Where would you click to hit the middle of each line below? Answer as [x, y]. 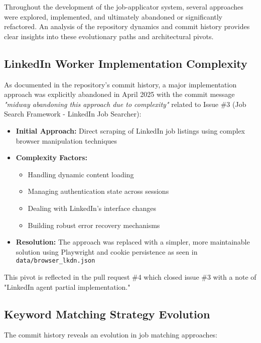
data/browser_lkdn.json [55, 261]
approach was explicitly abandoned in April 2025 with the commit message [119, 94]
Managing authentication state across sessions [98, 191]
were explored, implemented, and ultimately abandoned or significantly [113, 16]
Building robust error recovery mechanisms [94, 225]
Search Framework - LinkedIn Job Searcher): [73, 114]
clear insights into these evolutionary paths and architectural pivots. [109, 36]
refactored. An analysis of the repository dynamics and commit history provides [127, 26]
